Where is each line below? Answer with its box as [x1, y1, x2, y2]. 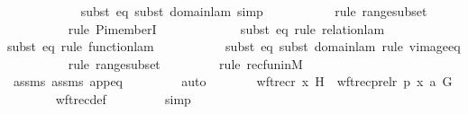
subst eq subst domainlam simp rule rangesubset [80, 2, 427, 20]
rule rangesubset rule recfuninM [68, 54, 303, 73]
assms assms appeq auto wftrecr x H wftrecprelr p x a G [13, 72, 453, 91]
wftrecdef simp [55, 89, 191, 108]
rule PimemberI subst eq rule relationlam [68, 19, 385, 38]
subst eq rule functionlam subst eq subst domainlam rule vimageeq [7, 37, 461, 56]
